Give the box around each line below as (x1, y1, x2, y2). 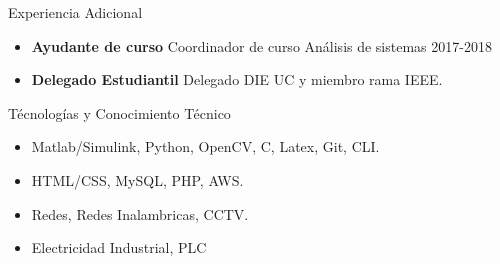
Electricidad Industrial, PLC (31, 237, 207, 258)
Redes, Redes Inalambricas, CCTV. (31, 203, 249, 224)
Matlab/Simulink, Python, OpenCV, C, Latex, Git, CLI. (31, 136, 380, 157)
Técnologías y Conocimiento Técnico (8, 102, 231, 123)
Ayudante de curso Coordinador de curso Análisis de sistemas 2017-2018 (31, 35, 492, 56)
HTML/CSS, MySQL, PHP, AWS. (31, 169, 244, 190)
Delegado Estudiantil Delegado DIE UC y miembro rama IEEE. (31, 69, 443, 90)
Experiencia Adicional (8, 2, 143, 22)
